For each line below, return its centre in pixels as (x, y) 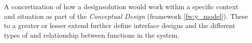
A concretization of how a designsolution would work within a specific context (121, 6)
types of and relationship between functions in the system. (92, 35)
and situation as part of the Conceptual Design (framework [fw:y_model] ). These (126, 16)
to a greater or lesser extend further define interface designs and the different (120, 25)
